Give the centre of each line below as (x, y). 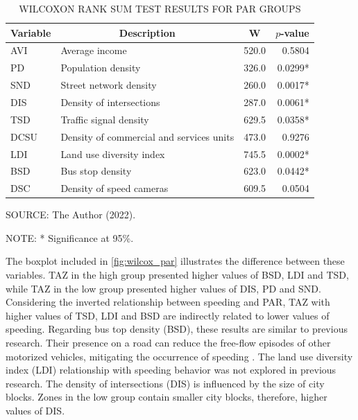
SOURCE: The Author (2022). (71, 215)
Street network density (109, 85)
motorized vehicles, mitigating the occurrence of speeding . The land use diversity (179, 356)
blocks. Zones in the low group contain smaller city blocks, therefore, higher (167, 397)
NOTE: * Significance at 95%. (70, 237)
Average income (94, 50)
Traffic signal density (105, 119)
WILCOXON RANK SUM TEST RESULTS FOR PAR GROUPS (160, 8)
